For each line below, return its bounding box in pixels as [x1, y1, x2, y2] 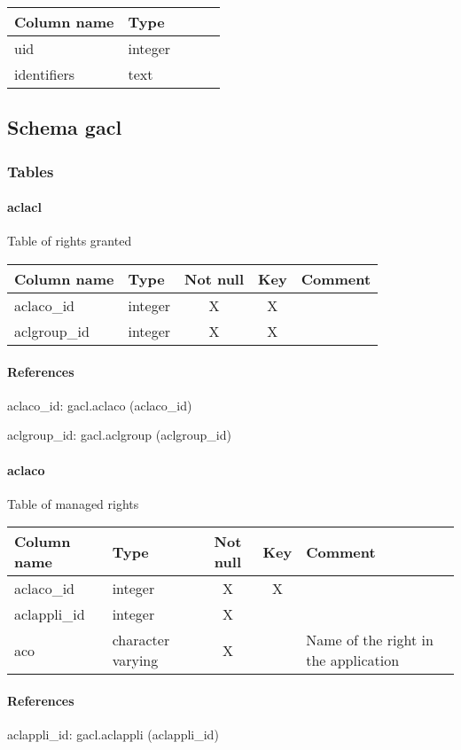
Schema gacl [7, 113, 122, 141]
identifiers [14, 64, 75, 84]
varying [112, 650, 159, 671]
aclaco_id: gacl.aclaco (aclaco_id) [7, 395, 192, 414]
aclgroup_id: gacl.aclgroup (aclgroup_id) [7, 426, 231, 444]
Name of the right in [306, 629, 434, 651]
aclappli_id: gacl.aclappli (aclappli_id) [7, 725, 219, 744]
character [112, 629, 170, 651]
